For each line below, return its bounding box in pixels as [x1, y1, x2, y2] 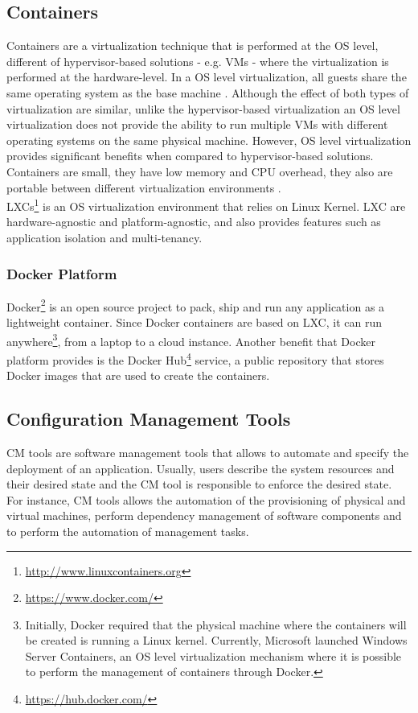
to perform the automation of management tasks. [6, 522, 249, 539]
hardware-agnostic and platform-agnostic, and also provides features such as [6, 213, 381, 230]
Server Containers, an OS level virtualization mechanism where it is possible [25, 647, 402, 664]
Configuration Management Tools [6, 406, 291, 431]
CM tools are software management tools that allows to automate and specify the [6, 443, 409, 460]
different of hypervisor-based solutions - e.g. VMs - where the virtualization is [6, 52, 389, 69]
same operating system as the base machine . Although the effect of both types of [6, 84, 409, 101]
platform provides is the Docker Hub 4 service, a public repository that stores [6, 348, 384, 368]
